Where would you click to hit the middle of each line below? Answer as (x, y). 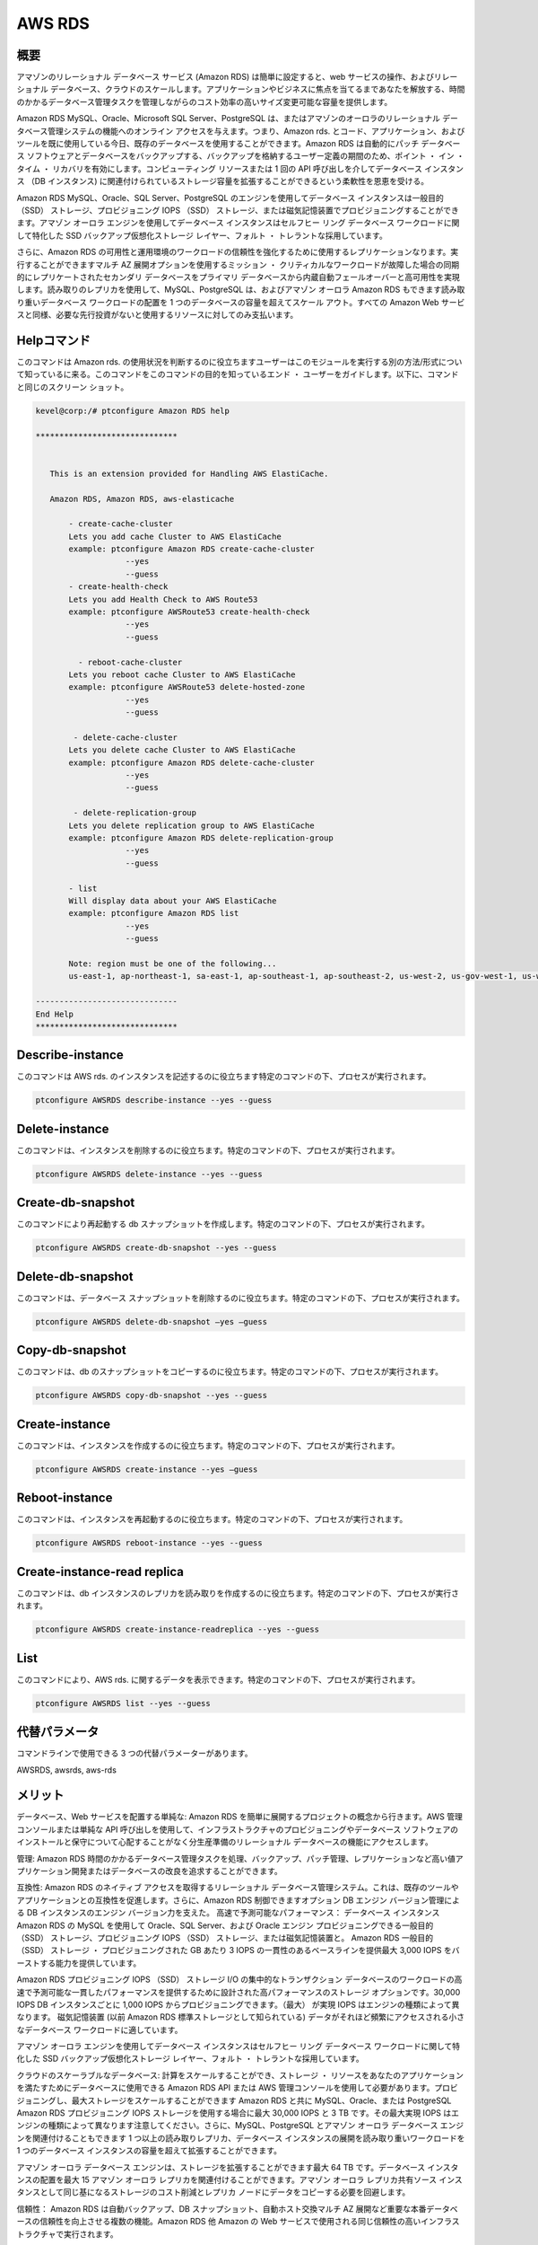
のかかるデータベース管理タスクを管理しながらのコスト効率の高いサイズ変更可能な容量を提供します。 (204, 101)
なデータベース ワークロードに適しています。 (100, 2029)
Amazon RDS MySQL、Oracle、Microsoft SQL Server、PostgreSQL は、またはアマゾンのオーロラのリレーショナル (229, 119)
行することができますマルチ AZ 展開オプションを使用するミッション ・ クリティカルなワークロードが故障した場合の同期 (238, 264)
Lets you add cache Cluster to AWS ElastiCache (175, 536)
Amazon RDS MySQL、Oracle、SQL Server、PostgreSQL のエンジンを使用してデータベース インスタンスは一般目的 (230, 198)
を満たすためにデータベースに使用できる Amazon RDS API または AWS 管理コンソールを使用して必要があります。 (226, 2088)
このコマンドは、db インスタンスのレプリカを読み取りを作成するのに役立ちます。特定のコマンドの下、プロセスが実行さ (238, 1593)
